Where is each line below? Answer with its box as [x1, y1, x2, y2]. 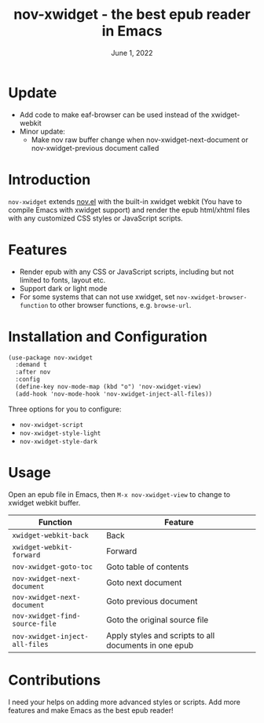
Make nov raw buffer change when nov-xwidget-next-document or [31, 135, 249, 144]
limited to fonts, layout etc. [19, 275, 106, 284]
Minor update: [19, 126, 65, 136]
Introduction [8, 170, 91, 188]
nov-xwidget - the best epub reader [13, 5, 251, 24]
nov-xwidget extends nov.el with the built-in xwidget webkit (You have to [8, 196, 242, 206]
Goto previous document [105, 595, 198, 606]
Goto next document [105, 577, 182, 588]
